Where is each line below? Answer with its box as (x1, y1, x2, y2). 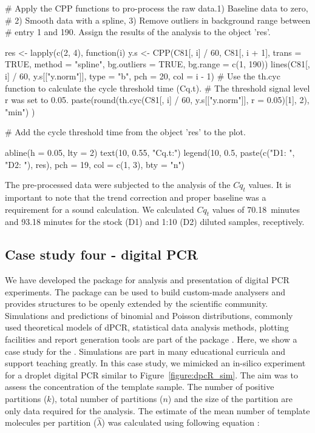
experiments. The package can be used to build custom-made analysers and (5, 285, 286, 298)
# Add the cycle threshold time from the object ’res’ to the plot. (5, 126, 246, 138)
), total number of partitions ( (51, 392, 163, 405)
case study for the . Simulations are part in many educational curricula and (5, 344, 286, 357)
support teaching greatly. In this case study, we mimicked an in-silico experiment (5, 357, 306, 369)
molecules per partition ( (5, 416, 97, 429)
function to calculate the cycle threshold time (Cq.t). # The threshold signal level (5, 81, 310, 94)
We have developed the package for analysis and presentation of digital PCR (5, 274, 290, 286)
